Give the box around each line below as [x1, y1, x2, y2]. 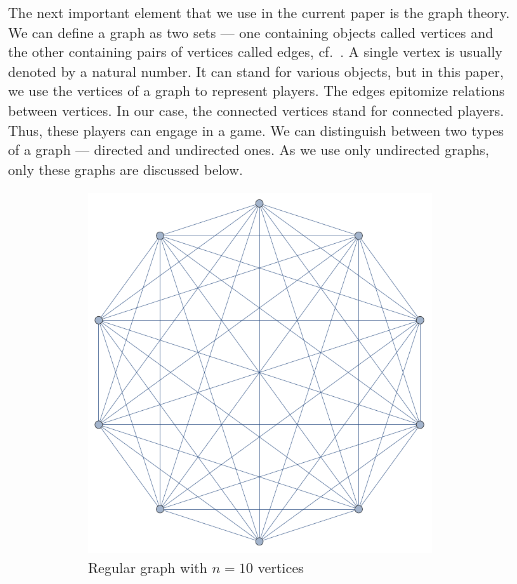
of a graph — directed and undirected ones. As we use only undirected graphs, [8, 139, 490, 160]
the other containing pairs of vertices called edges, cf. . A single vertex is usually [8, 41, 503, 62]
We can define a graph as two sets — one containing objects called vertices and [8, 21, 494, 42]
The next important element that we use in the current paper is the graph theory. [8, 2, 510, 22]
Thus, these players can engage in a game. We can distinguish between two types [8, 119, 504, 140]
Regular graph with [88, 556, 208, 577]
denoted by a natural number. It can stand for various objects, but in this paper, [8, 60, 504, 81]
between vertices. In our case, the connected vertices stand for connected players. [8, 99, 504, 120]
